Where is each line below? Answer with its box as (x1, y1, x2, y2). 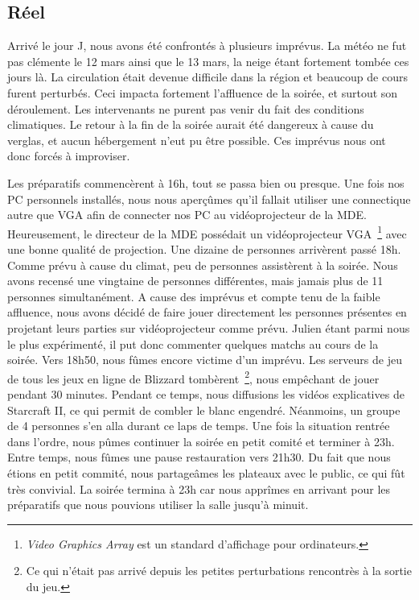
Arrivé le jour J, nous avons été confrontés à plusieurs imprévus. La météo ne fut (7, 37, 407, 54)
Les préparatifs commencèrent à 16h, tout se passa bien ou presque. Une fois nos (7, 174, 405, 191)
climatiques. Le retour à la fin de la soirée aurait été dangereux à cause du (7, 116, 374, 133)
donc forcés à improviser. (7, 147, 130, 164)
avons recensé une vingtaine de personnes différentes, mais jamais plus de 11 (7, 272, 384, 289)
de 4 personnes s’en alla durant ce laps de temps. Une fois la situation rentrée (7, 417, 390, 434)
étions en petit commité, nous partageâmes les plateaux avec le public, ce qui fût (7, 464, 405, 481)
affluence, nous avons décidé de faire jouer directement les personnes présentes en (7, 304, 407, 321)
